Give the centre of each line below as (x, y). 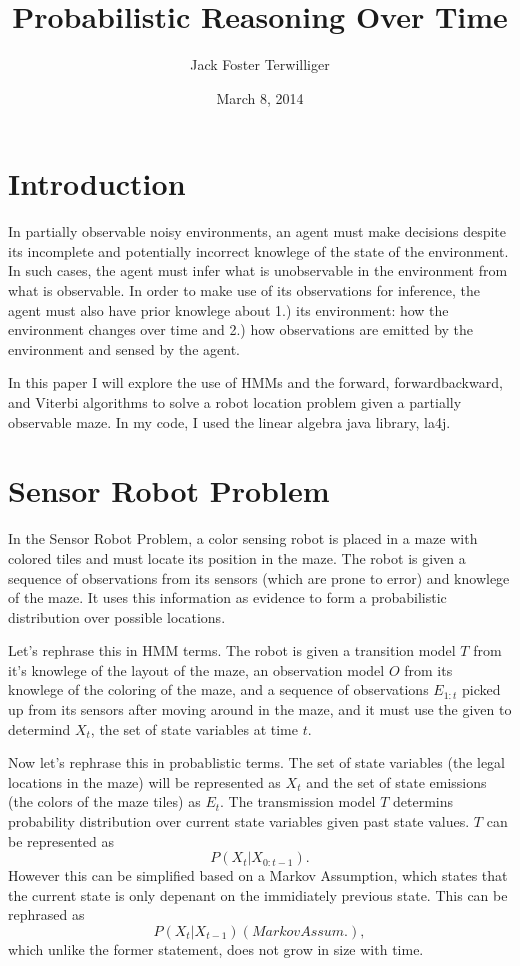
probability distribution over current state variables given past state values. (239, 821)
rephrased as (46, 914)
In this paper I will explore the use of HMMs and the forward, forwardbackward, (255, 382)
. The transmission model (298, 801)
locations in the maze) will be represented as (144, 781)
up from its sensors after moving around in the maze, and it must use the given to (260, 709)
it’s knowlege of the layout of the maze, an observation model (196, 669)
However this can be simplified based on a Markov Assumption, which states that (258, 875)
